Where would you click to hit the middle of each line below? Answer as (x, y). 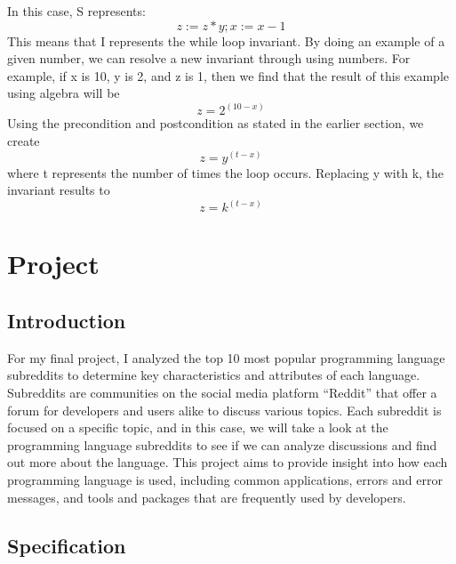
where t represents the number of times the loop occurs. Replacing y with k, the (226, 172)
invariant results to (59, 190)
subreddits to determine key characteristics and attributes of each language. (214, 375)
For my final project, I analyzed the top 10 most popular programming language (226, 357)
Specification (67, 545)
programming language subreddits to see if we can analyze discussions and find (222, 444)
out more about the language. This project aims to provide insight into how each (228, 462)
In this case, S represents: (76, 11)
